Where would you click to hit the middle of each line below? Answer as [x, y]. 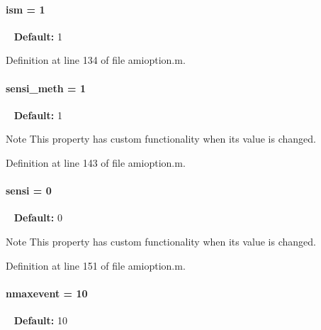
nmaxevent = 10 [47, 293]
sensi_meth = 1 [46, 88]
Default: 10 [40, 320]
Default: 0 [38, 218]
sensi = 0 [29, 191]
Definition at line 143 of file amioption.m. [96, 162]
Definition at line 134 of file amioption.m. [96, 60]
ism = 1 [26, 9]
